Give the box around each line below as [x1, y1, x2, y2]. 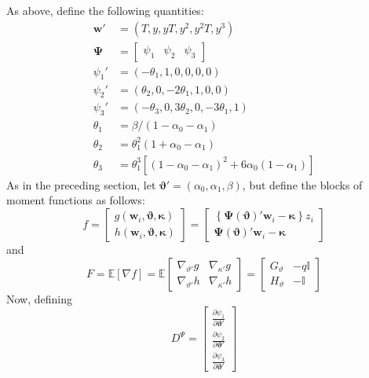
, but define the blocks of [242, 176, 363, 193]
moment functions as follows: [6, 192, 145, 208]
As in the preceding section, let [6, 176, 156, 193]
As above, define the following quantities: [6, 2, 204, 18]
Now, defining [6, 290, 73, 306]
